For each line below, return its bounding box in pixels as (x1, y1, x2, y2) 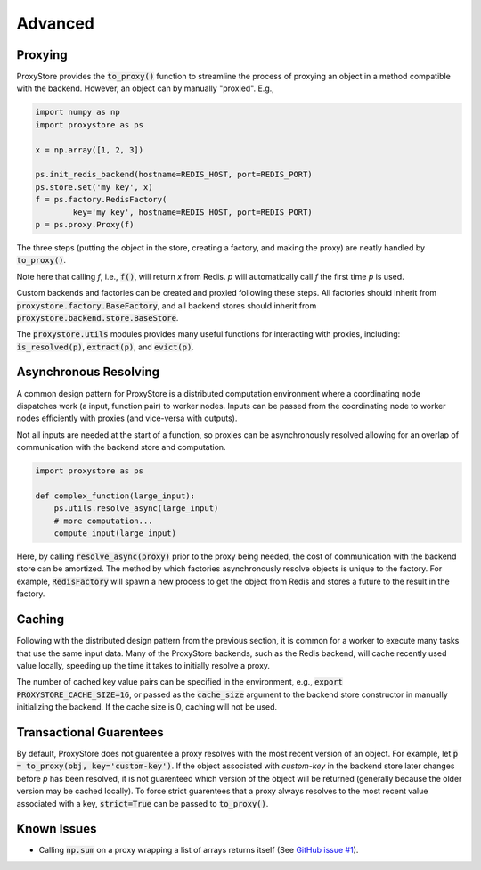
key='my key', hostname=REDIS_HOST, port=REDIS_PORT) (72, 207, 313, 217)
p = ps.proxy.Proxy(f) (35, 219, 135, 229)
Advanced (16, 13, 95, 33)
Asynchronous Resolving (16, 365, 160, 380)
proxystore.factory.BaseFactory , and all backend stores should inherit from (16, 300, 317, 311)
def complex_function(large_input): (35, 490, 196, 501)
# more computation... (53, 515, 153, 526)
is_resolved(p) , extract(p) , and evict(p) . (16, 341, 195, 352)
